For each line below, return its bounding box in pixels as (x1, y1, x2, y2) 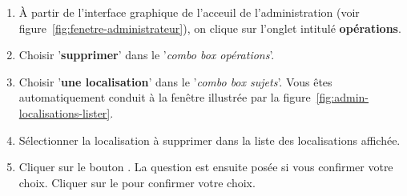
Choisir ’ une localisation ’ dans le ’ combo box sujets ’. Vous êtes (18, 73, 332, 90)
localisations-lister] (18, 104, 111, 121)
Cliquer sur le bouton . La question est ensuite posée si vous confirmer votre (18, 158, 393, 175)
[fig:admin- (316, 89, 369, 106)
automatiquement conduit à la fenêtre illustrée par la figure (18, 89, 311, 106)
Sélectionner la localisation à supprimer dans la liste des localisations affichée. (18, 131, 401, 148)
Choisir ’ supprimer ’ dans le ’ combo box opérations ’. (18, 46, 275, 63)
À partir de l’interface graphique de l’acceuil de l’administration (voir (18, 4, 360, 20)
